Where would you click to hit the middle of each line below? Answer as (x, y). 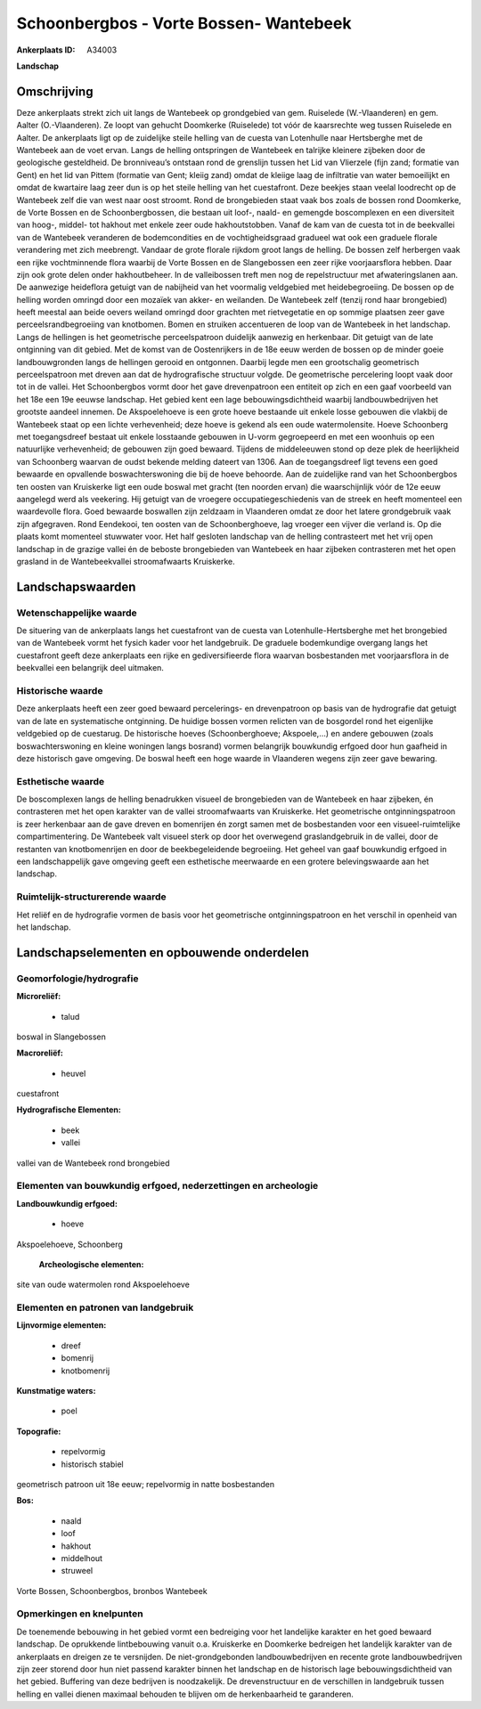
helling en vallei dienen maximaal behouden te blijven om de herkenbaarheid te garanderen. (185, 1694)
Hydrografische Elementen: (69, 1110)
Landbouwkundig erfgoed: (67, 1203)
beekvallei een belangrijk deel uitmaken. (90, 668)
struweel (77, 1571)
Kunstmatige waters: (56, 1391)
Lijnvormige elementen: (61, 1325)
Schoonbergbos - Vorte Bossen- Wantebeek (184, 23)
